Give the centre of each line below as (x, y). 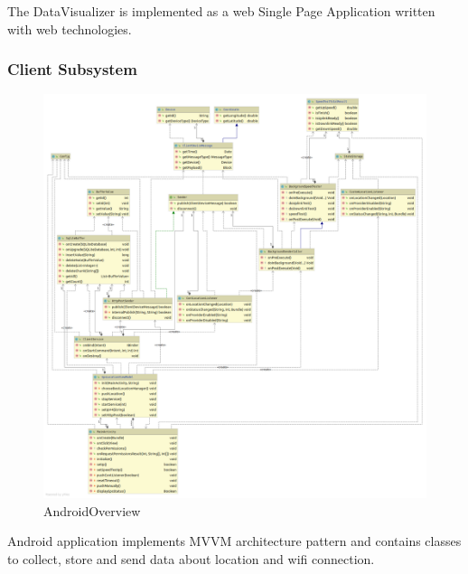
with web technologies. (70, 28)
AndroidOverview (92, 510)
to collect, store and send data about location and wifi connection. (191, 558)
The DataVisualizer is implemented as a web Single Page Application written (221, 11)
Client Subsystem (72, 69)
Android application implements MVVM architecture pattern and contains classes (234, 541)
